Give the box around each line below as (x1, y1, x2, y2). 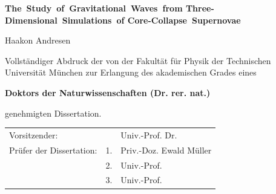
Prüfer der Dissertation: (9, 143, 97, 156)
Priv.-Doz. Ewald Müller (120, 143, 212, 156)
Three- (185, 2, 214, 14)
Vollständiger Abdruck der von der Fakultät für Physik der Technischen (5, 54, 271, 66)
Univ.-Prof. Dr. (120, 128, 177, 141)
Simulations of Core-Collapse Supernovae (62, 13, 241, 26)
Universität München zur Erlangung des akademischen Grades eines (5, 66, 257, 79)
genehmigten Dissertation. (5, 106, 102, 119)
